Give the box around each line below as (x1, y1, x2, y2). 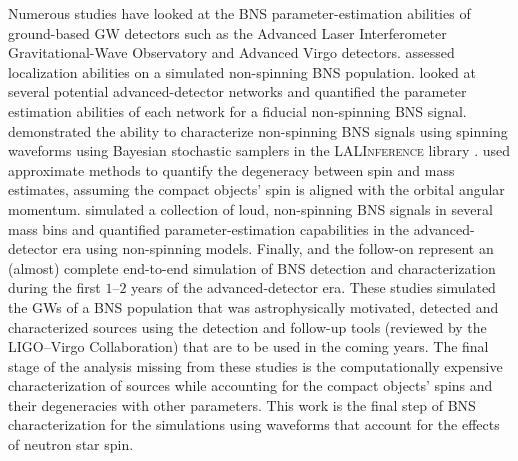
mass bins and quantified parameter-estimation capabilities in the (8, 218, 410, 239)
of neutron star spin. (8, 434, 134, 455)
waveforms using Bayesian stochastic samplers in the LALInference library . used (8, 140, 511, 161)
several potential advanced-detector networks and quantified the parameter (8, 81, 467, 102)
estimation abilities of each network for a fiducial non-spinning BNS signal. (8, 100, 467, 121)
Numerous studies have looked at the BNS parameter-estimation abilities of (8, 3, 471, 23)
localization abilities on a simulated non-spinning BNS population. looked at (8, 61, 476, 82)
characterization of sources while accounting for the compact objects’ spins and (8, 375, 493, 396)
